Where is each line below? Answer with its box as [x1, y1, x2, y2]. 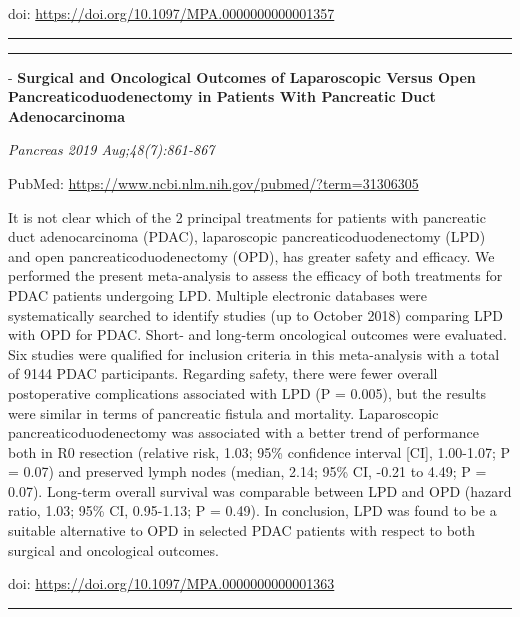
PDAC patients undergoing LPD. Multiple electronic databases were [8, 284, 427, 305]
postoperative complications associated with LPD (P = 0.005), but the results [8, 382, 487, 403]
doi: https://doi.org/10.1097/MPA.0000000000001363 [8, 573, 335, 594]
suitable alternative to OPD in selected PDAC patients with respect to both [8, 520, 476, 541]
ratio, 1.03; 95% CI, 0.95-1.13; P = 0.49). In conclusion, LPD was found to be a [8, 500, 497, 521]
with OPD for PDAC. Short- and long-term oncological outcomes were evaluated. [8, 324, 507, 345]
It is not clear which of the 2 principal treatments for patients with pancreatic [8, 206, 486, 227]
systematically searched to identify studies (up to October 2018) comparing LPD [8, 304, 503, 325]
